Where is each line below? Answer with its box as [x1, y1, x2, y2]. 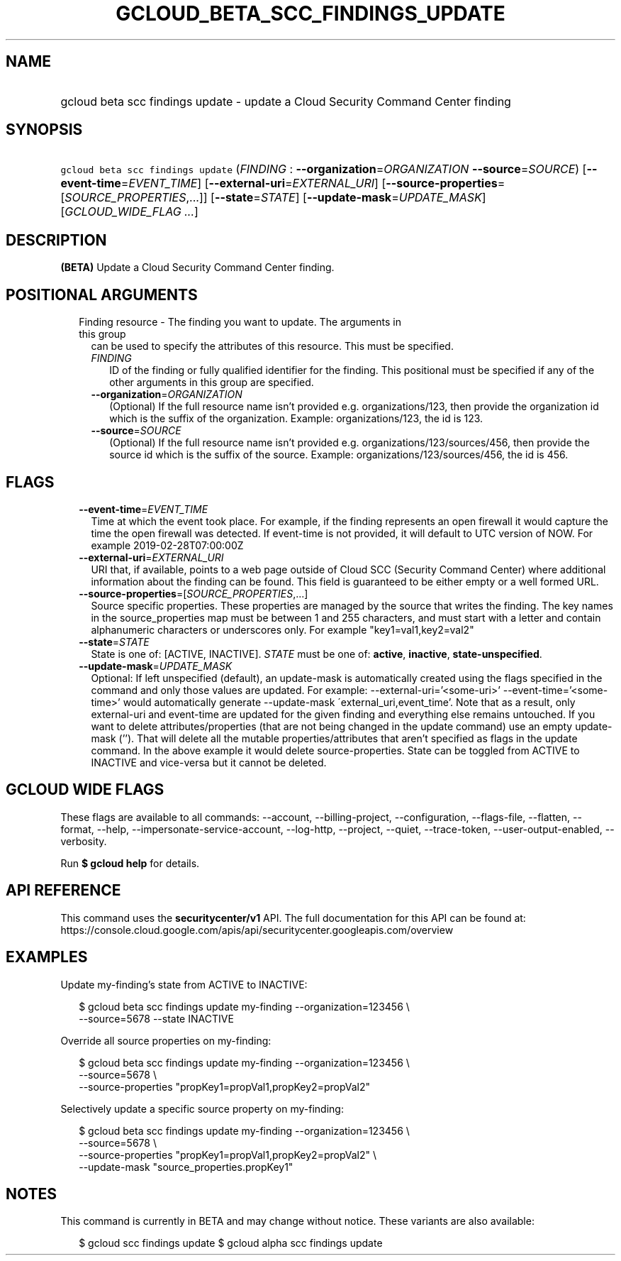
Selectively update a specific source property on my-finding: [60, 1102, 344, 1115]
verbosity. [60, 835, 107, 847]
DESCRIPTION [6, 231, 107, 249]
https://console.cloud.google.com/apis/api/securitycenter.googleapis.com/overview [60, 923, 454, 936]
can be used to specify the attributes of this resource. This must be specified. [91, 340, 454, 353]
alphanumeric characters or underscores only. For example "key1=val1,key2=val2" [91, 623, 474, 636]
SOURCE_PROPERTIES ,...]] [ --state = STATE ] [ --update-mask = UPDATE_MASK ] [65, 190, 486, 205]
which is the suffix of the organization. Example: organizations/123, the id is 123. [109, 412, 483, 425]
